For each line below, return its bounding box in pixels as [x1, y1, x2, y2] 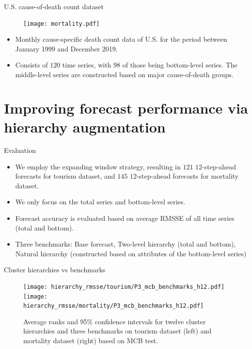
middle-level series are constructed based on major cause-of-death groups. [15, 69, 234, 80]
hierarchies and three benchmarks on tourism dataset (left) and [23, 326, 212, 336]
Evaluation [4, 145, 36, 155]
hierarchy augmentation [4, 117, 166, 136]
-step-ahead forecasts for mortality [136, 171, 239, 181]
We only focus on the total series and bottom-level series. [15, 197, 186, 207]
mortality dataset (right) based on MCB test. [23, 335, 158, 346]
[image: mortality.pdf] [23, 20, 100, 27]
